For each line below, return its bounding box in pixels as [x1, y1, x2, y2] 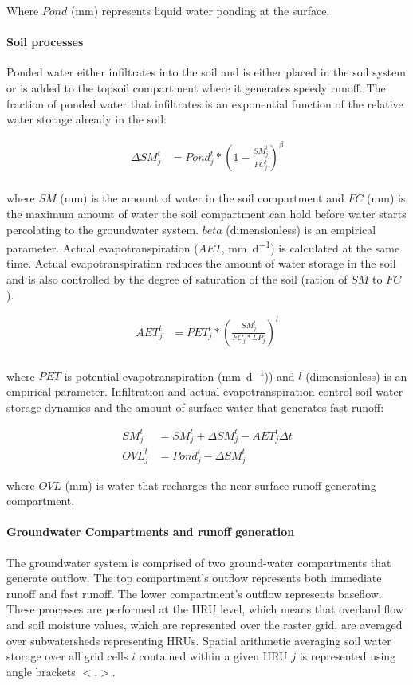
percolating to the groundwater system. [6, 221, 199, 237]
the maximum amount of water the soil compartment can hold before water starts [6, 205, 407, 221]
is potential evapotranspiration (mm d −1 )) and [64, 365, 295, 384]
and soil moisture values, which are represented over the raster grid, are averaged [6, 616, 403, 633]
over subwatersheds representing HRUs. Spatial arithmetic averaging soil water [6, 632, 391, 648]
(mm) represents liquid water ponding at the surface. [70, 2, 330, 18]
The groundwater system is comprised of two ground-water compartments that [6, 554, 391, 570]
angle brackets [6, 663, 76, 679]
